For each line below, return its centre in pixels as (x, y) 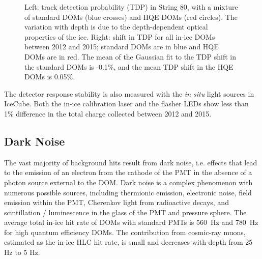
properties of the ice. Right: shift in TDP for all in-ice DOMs (120, 36)
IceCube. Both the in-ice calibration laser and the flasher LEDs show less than (126, 104)
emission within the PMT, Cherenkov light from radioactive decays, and (117, 202)
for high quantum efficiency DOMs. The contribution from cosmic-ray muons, (125, 232)
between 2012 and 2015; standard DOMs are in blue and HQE (122, 47)
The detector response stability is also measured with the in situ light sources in (129, 93)
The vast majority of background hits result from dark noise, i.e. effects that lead (131, 162)
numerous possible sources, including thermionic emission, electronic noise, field (128, 192)
